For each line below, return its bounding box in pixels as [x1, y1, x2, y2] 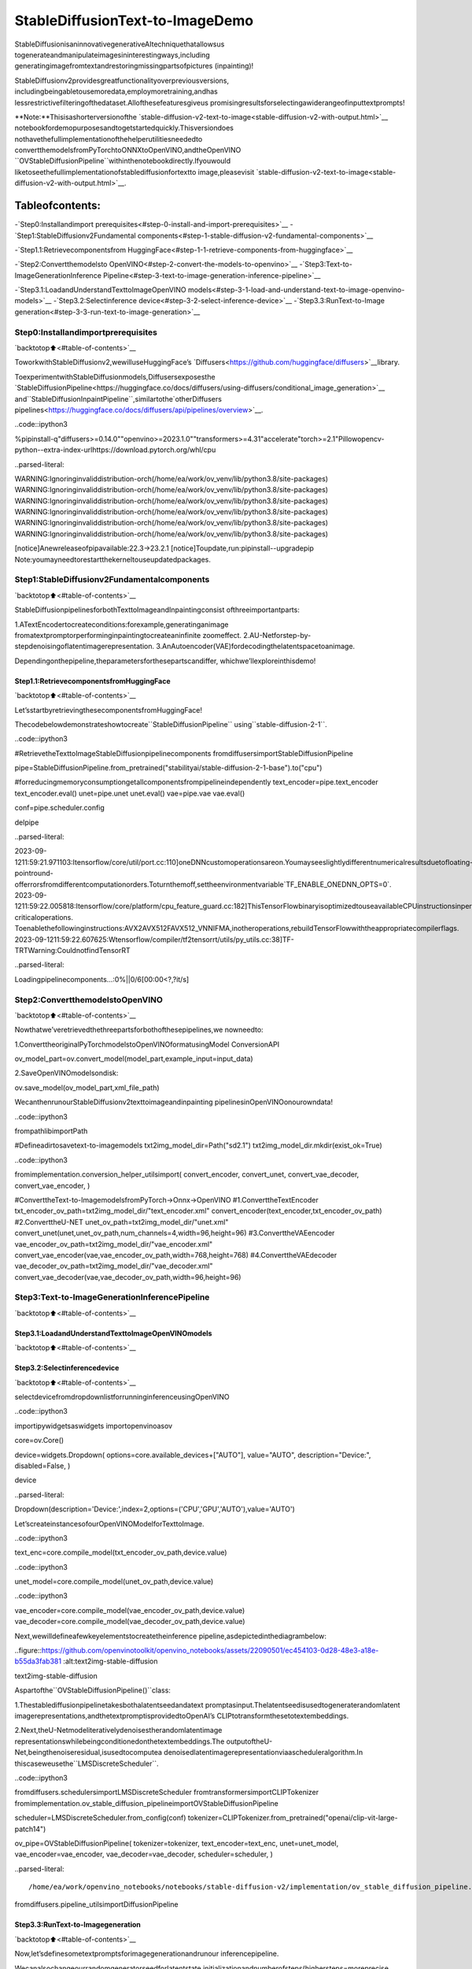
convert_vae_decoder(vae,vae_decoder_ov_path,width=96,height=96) [14, 1272, 242, 1281]
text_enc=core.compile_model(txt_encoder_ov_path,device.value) [14, 1548, 227, 1557]
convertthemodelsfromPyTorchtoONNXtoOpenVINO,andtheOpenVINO [14, 146, 242, 155]
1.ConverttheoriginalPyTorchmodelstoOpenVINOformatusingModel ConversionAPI [14, 1040, 279, 1049]
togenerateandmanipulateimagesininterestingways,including [14, 50, 210, 59]
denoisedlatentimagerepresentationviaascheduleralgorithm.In [164, 1748, 363, 1757]
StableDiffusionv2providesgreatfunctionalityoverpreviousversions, [14, 76, 230, 85]
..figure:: [14, 1646, 42, 1656]
